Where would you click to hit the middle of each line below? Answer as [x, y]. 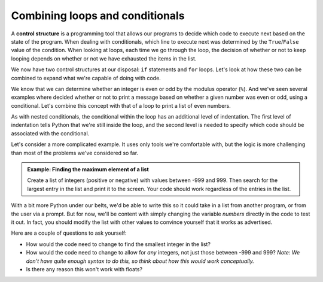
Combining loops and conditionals [98, 16]
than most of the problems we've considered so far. [75, 153]
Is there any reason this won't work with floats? [84, 269]
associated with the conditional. [50, 133]
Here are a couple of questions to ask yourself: [69, 233]
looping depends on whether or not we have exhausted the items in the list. [104, 58]
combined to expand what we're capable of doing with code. [86, 78]
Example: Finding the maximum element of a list [88, 169]
